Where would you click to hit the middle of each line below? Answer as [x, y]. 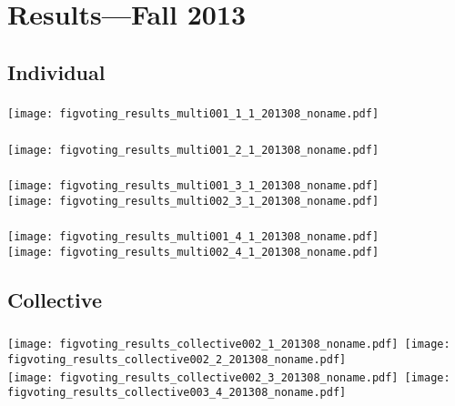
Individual [56, 71]
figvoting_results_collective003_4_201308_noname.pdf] [177, 393]
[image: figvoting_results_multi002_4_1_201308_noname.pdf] [193, 253]
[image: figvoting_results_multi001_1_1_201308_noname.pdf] [193, 114]
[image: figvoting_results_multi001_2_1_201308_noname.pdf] [193, 150]
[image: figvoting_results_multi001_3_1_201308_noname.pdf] [193, 186]
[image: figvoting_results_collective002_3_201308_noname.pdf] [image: [229, 377]
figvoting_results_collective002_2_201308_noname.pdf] [177, 360]
